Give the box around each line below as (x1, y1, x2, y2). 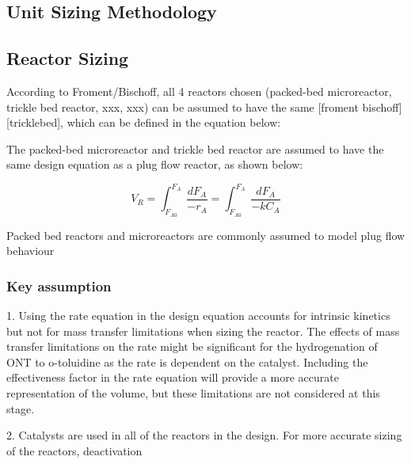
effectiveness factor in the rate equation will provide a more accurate (6, 369, 339, 386)
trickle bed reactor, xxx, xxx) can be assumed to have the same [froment (6, 98, 359, 115)
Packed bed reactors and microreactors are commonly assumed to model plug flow (6, 226, 405, 243)
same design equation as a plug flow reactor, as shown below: (6, 156, 303, 173)
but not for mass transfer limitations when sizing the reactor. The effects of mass (6, 322, 400, 339)
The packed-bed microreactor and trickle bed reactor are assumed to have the (6, 140, 384, 157)
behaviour (6, 242, 55, 259)
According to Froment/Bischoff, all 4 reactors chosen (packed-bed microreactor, (6, 82, 392, 99)
